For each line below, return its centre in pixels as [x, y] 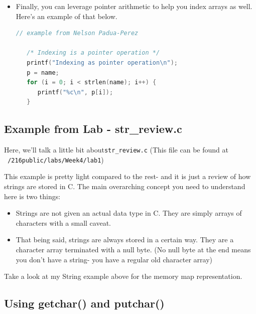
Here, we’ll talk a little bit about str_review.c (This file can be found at [116, 150]
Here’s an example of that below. [67, 16]
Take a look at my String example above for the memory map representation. [123, 276]
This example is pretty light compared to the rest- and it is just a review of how [127, 176]
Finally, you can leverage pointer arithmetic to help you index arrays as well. [134, 6]
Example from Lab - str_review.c [93, 129]
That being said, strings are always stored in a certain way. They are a [125, 240]
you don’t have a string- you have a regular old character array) [114, 259]
